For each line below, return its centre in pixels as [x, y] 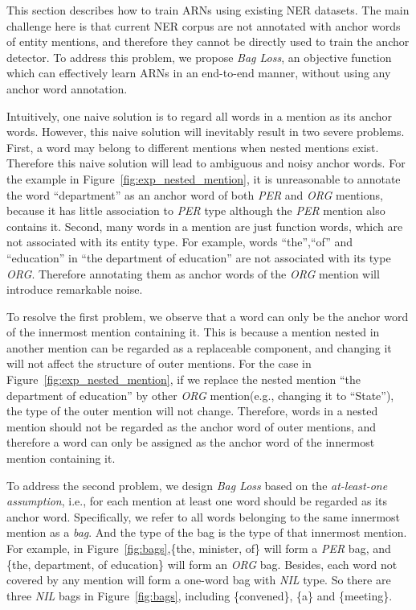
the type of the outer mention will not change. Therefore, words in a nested [192, 411]
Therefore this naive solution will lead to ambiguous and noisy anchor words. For [206, 163]
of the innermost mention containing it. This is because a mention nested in [193, 332]
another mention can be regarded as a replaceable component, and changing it [199, 347]
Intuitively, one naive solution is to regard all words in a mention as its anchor [200, 115]
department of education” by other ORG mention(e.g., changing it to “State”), [200, 395]
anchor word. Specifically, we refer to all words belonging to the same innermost [204, 516]
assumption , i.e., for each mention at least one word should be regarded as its [197, 501]
